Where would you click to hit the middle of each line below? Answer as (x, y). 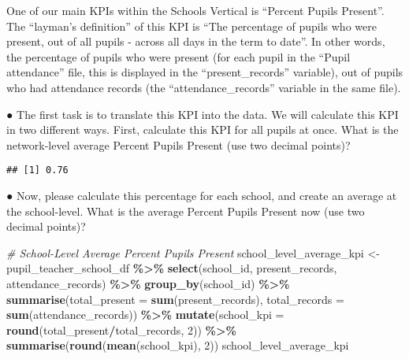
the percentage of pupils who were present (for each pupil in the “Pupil (178, 56)
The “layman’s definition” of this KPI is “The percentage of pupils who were (191, 26)
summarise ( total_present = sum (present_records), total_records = (175, 299)
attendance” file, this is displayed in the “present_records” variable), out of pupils (205, 72)
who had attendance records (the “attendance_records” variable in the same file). (204, 87)
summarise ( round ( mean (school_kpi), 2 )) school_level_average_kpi (178, 345)
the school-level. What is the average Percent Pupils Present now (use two (186, 211)
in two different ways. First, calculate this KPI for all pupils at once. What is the (203, 130)
